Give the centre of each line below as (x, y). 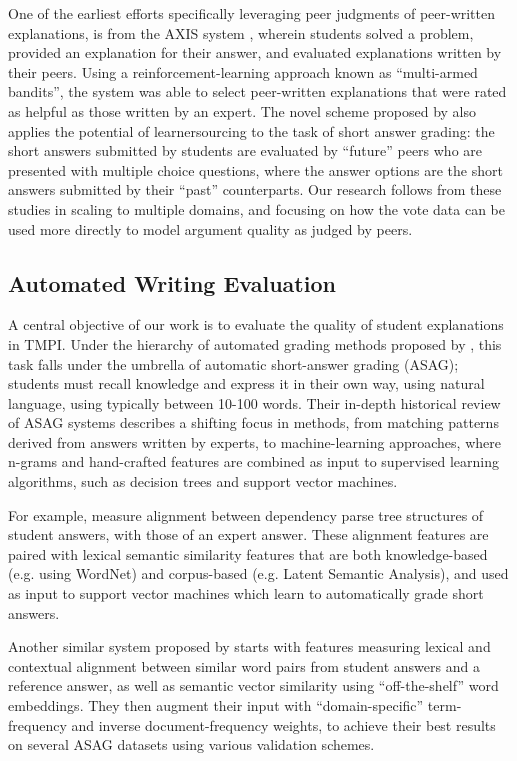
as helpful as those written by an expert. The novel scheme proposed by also (242, 110)
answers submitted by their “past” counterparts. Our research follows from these (255, 189)
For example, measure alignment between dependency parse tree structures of (246, 514)
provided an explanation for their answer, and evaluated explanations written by (255, 52)
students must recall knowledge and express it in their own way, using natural (246, 383)
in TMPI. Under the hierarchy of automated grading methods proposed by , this (255, 343)
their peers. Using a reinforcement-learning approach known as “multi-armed (243, 71)
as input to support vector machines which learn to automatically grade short (246, 593)
